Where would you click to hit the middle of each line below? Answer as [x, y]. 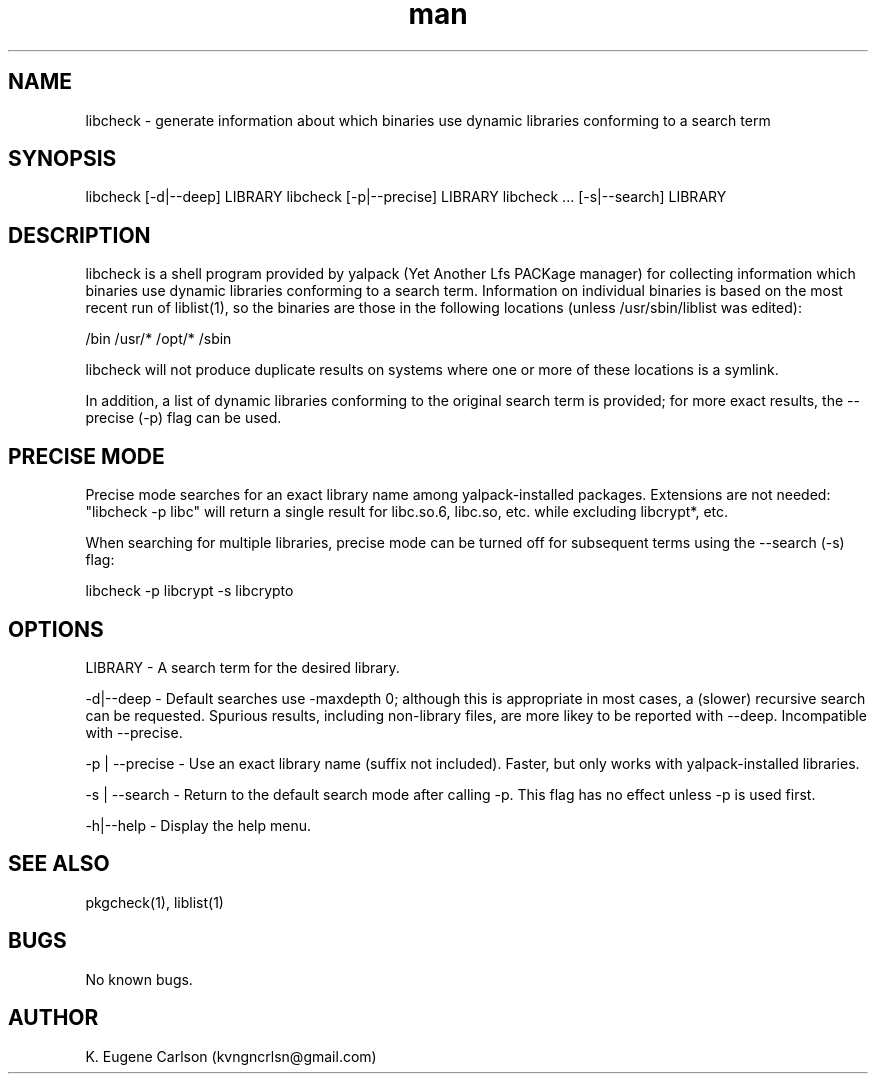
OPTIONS [56, 629]
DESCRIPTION [79, 235]
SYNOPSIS [62, 159]
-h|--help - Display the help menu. [198, 825]
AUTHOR [53, 1018]
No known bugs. [139, 979]
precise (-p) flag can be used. [183, 418]
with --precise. [134, 732]
